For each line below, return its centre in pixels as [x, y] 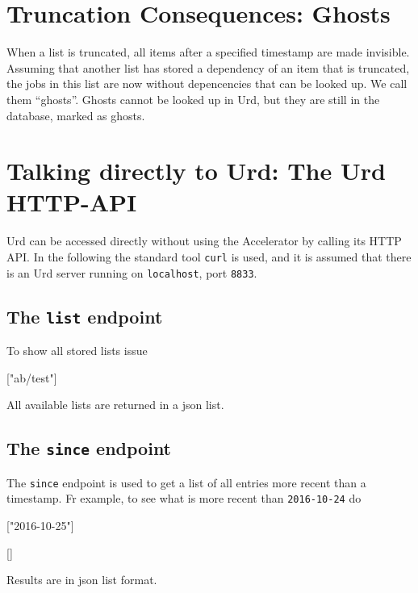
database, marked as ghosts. [76, 115]
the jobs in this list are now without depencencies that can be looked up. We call [207, 84]
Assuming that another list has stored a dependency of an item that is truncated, [208, 67]
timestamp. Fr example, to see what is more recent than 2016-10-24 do [184, 498]
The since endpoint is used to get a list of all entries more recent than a [186, 482]
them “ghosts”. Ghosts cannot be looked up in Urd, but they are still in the [193, 99]
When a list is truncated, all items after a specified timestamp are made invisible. [208, 52]
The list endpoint [85, 316]
